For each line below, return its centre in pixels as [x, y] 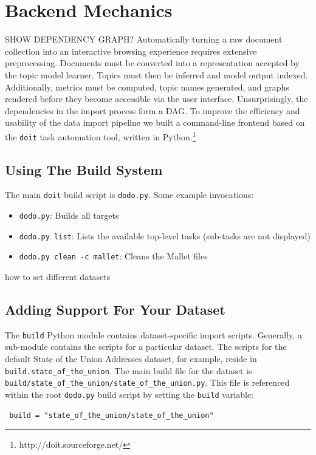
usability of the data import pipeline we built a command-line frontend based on [155, 122]
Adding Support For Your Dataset [115, 309]
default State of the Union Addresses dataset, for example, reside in [131, 359]
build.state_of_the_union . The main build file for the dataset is [129, 370]
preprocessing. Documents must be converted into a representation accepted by [152, 63]
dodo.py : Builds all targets [69, 215]
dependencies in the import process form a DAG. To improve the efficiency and [153, 110]
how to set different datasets [58, 277]
